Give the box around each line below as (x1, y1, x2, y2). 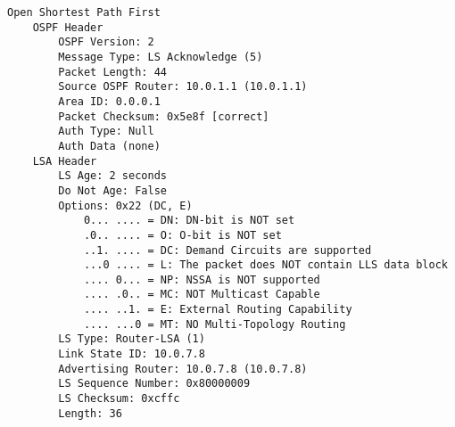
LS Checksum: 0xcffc (58, 392, 180, 406)
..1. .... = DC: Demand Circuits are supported (83, 243, 372, 257)
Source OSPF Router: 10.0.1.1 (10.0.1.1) (58, 80, 308, 94)
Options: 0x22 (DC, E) (58, 199, 193, 212)
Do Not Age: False (58, 184, 167, 197)
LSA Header (32, 154, 97, 168)
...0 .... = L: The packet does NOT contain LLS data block (83, 259, 448, 272)
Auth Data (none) (58, 139, 161, 152)
